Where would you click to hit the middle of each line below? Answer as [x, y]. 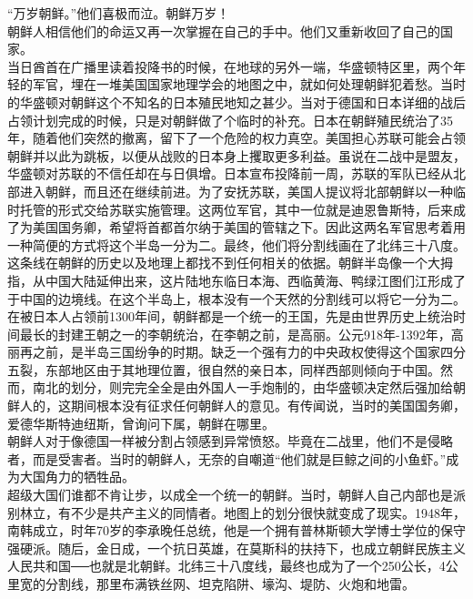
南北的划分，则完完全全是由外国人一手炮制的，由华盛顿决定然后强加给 [242, 387]
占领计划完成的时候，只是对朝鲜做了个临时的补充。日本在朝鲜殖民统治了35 [230, 120]
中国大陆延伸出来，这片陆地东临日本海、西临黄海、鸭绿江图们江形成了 [255, 280]
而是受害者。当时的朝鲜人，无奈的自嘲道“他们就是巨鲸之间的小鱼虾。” [239, 458]
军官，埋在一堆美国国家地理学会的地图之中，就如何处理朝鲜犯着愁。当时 [249, 84]
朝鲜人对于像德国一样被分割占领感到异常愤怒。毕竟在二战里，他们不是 [217, 441]
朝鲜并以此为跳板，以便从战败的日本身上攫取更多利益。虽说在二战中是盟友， [236, 155]
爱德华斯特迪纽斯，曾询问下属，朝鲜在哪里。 [141, 423]
